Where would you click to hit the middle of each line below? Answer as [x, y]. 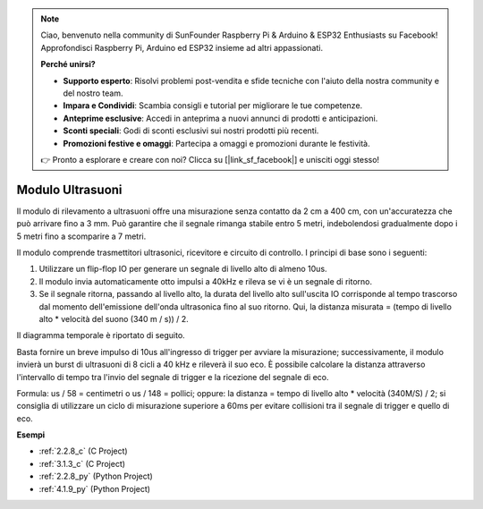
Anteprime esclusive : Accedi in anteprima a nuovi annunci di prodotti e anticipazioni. [220, 118]
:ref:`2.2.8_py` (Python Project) [96, 476]
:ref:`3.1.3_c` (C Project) [82, 463]
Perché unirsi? [68, 64]
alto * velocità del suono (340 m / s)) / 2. [114, 318]
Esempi [31, 435]
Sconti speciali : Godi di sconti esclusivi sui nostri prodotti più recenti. [191, 131]
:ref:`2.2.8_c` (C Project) [84, 451]
